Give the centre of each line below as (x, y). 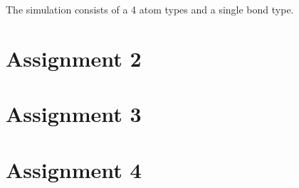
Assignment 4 (74, 169)
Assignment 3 (74, 114)
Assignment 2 (74, 58)
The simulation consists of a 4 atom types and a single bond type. (150, 9)
